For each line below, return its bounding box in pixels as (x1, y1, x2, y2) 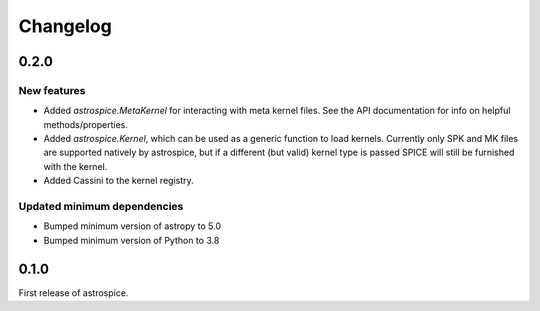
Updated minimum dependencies (18, 200, 184, 214)
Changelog (18, 15, 112, 37)
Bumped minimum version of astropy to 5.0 (43, 220, 222, 232)
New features (18, 83, 86, 97)
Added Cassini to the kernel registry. (43, 175, 194, 187)
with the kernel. (43, 160, 108, 172)
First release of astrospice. (18, 286, 129, 299)
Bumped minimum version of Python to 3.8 (43, 234, 220, 246)
